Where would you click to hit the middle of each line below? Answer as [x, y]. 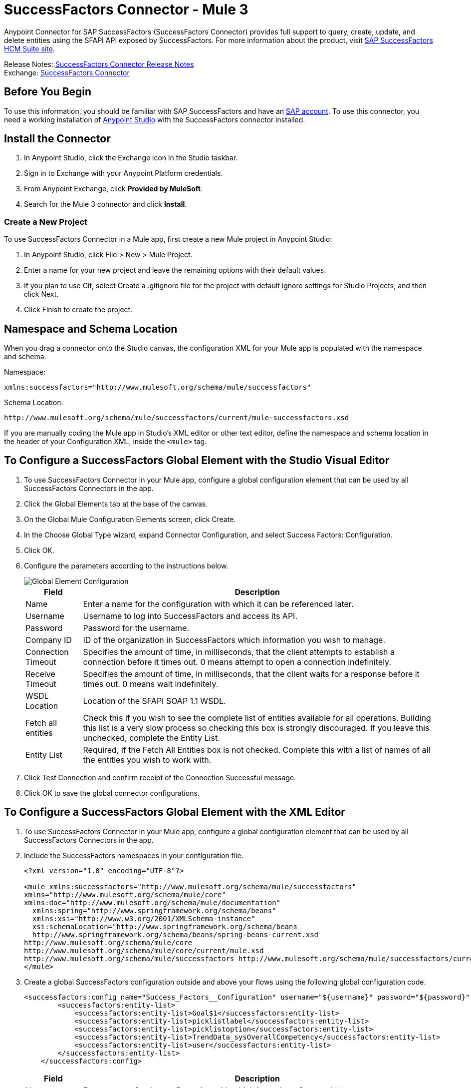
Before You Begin [48, 92]
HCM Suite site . [29, 48]
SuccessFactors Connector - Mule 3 [126, 9]
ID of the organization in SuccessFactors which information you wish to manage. [234, 640]
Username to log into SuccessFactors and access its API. [190, 616]
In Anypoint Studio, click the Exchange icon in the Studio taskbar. [131, 158]
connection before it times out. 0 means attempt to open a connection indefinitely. [237, 662]
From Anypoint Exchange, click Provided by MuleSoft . [113, 189]
